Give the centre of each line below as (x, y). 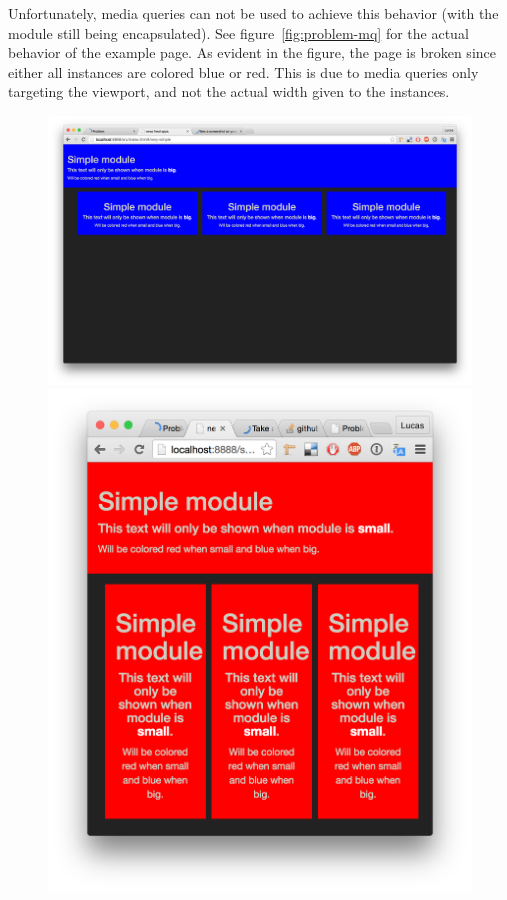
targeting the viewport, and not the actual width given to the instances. (229, 91)
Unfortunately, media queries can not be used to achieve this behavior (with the (253, 13)
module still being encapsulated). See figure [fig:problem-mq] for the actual (238, 32)
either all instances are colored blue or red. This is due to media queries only (243, 71)
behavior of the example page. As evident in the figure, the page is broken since (252, 52)
